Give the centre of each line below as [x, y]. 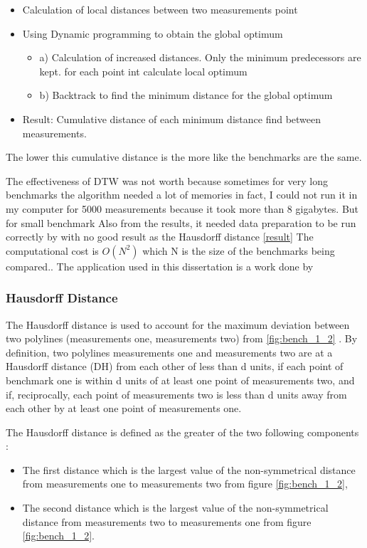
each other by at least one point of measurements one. [124, 408]
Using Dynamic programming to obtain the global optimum [153, 33]
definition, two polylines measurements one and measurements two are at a [169, 352]
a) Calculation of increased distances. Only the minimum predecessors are [200, 57]
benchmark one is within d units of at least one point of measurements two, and [180, 380]
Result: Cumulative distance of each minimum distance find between [172, 118]
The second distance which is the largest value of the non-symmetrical [175, 508]
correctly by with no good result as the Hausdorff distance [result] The [160, 237]
